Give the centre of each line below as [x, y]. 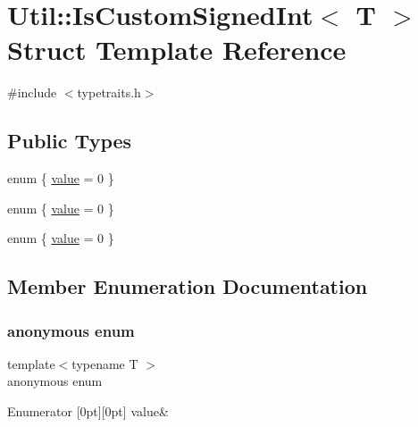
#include [32, 92]
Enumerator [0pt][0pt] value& [88, 411]
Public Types [70, 141]
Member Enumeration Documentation [188, 286]
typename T [105, 363]
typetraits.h [109, 92]
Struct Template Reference [177, 50]
